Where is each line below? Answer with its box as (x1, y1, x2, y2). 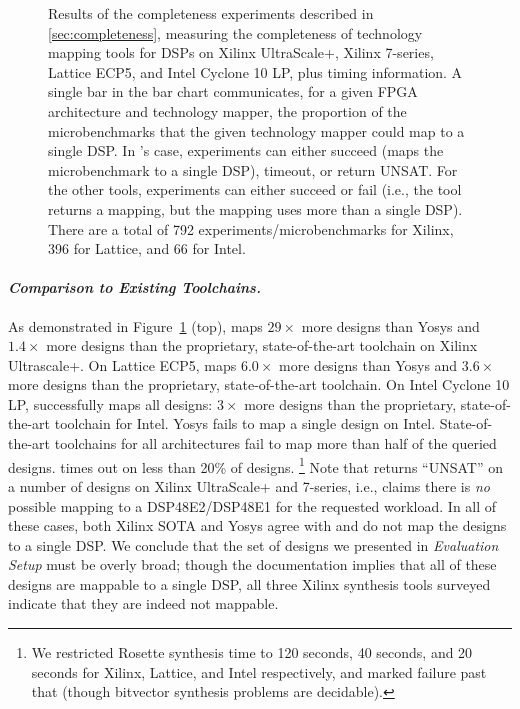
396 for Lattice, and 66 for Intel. (48, 238, 246, 259)
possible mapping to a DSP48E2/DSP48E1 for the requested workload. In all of (8, 495, 497, 516)
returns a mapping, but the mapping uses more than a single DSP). (48, 198, 463, 219)
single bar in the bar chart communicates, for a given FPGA (48, 81, 418, 102)
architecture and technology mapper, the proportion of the (48, 100, 407, 121)
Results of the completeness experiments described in (48, 3, 374, 23)
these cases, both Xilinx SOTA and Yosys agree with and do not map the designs (8, 515, 507, 536)
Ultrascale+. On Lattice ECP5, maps (8, 354, 237, 375)
